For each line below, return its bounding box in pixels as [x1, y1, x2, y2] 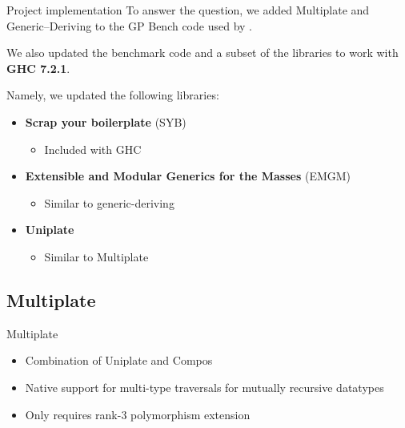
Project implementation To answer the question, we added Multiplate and [6, 2, 370, 18]
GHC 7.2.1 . [6, 59, 70, 76]
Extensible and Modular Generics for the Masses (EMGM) [25, 168, 351, 184]
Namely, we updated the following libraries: [6, 87, 219, 103]
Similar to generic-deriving [44, 194, 174, 211]
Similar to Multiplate [44, 248, 149, 264]
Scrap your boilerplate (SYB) [25, 113, 186, 130]
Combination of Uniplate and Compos [25, 352, 213, 369]
